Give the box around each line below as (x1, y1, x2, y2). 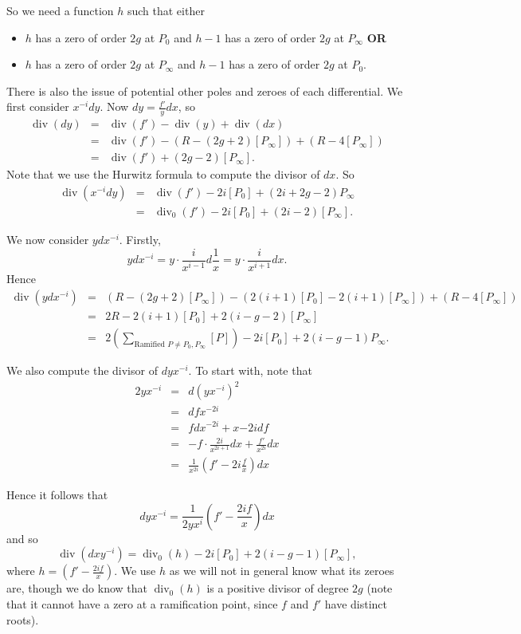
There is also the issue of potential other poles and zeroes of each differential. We (6, 82, 403, 99)
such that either (127, 2, 205, 18)
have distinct (324, 596, 388, 612)
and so (6, 530, 38, 546)
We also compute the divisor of (6, 362, 158, 379)
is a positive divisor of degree (206, 580, 349, 597)
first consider (6, 98, 69, 115)
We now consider (6, 230, 89, 247)
